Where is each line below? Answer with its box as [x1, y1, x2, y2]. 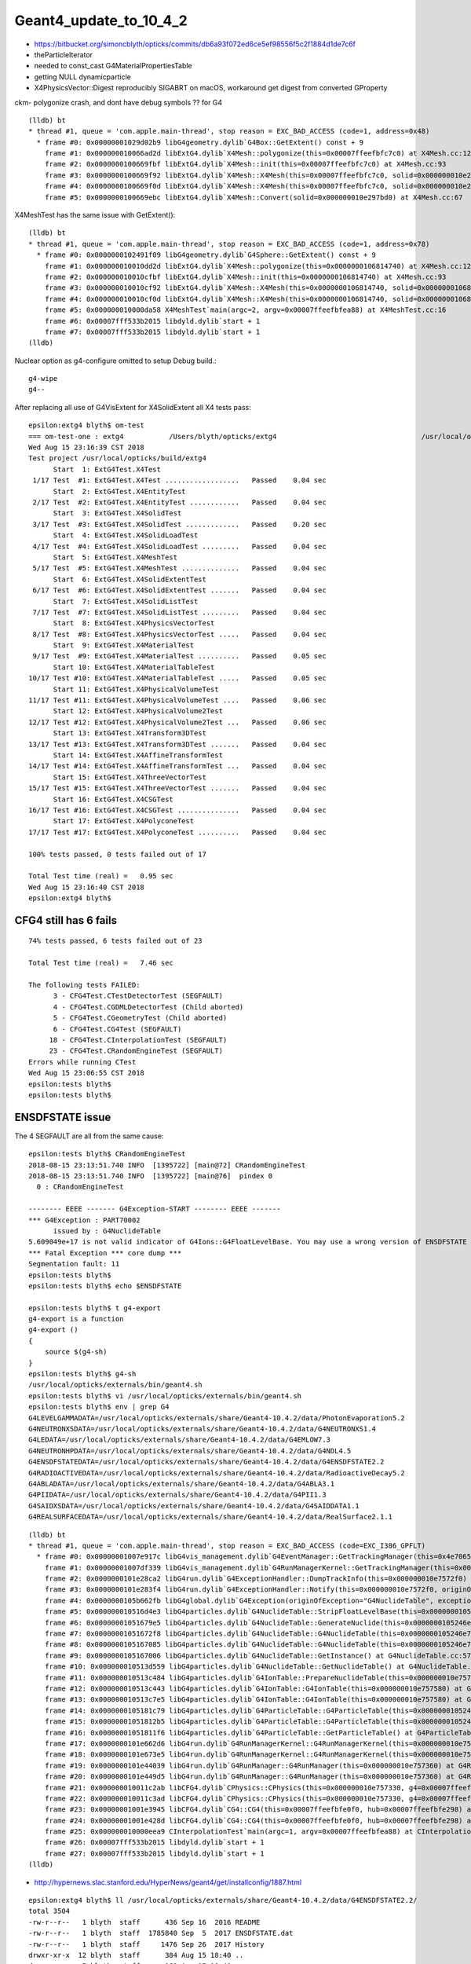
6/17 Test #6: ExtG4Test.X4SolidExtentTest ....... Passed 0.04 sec [32, 586, 327, 595]
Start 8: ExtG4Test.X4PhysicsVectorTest [53, 619, 215, 628]
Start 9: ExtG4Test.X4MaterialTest [53, 641, 195, 650]
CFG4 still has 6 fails [14, 914, 118, 927]
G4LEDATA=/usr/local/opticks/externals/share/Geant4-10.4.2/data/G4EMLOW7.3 [28, 1435, 331, 1445]
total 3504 [28, 1907, 71, 1916]
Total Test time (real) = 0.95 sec [28, 872, 174, 881]
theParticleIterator [34, 49, 93, 59]
